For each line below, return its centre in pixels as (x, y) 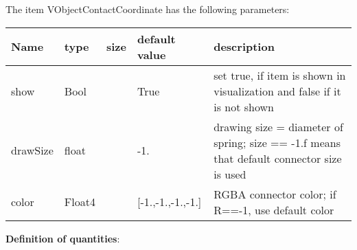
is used (230, 174)
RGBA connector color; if (275, 194)
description (244, 47)
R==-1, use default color (274, 209)
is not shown (244, 106)
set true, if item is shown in (280, 75)
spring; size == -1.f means (277, 142)
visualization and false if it (277, 91)
